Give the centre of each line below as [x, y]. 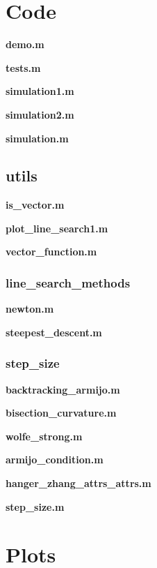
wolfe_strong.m [44, 436]
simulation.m [37, 138]
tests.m [23, 67]
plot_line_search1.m [57, 228]
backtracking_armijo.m [63, 389]
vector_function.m [51, 252]
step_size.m [35, 506]
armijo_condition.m [55, 459]
